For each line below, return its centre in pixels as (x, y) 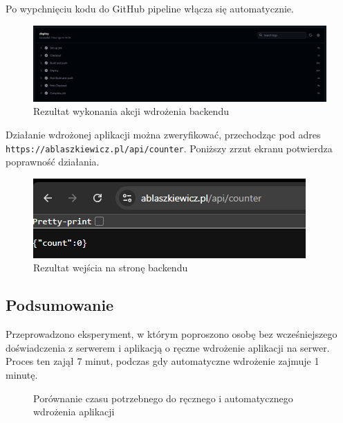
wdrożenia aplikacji (74, 412)
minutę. (22, 374)
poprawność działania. (53, 162)
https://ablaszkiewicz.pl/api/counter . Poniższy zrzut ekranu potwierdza (169, 148)
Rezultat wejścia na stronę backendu (111, 268)
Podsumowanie (60, 305)
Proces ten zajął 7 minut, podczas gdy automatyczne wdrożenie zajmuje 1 (163, 361)
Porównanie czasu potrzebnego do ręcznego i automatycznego (163, 398)
